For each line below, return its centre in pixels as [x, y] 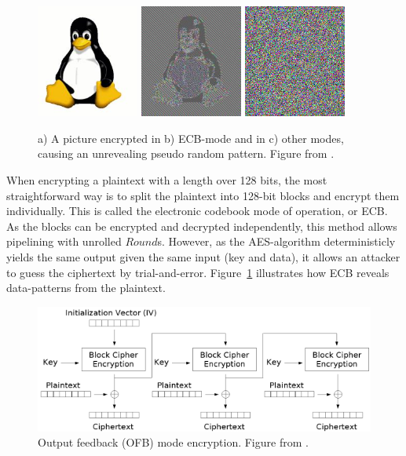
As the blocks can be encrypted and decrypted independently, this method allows [202, 226]
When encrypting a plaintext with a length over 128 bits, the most [167, 179]
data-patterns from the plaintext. [86, 288]
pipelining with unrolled [64, 241]
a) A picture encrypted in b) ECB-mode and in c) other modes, [191, 138]
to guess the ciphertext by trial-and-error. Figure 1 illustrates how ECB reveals [198, 272]
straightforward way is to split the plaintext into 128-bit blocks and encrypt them [203, 195]
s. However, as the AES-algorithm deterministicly [276, 241]
